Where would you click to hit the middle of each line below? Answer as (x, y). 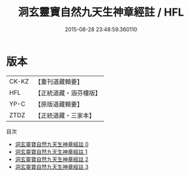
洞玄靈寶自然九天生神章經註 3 (52, 166)
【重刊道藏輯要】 (59, 82)
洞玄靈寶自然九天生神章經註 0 (52, 144)
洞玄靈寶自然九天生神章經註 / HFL (101, 12)
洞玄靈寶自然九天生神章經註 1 (51, 151)
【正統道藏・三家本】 (65, 115)
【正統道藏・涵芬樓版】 (68, 93)
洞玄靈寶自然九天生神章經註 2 (52, 159)
